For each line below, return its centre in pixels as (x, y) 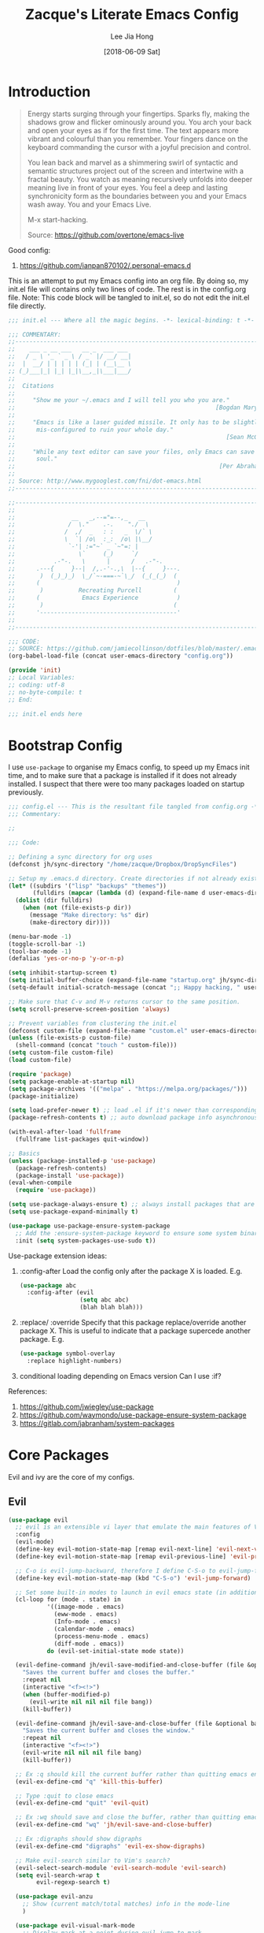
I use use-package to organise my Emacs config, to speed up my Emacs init (129, 767)
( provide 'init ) (35, 670)
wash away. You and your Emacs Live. (89, 204)
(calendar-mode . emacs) (94, 1629)
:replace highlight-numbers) (75, 1361)
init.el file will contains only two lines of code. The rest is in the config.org (127, 289)
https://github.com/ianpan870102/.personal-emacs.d (105, 265)
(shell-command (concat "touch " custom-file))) (96, 1045)
